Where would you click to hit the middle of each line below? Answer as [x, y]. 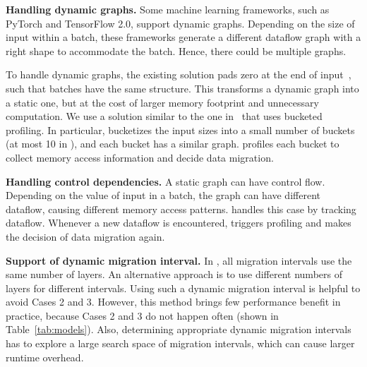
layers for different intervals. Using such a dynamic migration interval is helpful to [183, 288]
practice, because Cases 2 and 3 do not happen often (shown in [142, 315]
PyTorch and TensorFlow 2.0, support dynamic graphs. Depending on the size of [180, 23]
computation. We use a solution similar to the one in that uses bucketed [164, 116]
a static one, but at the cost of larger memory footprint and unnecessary [162, 102]
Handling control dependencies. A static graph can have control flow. [166, 181]
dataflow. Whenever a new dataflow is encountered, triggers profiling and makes [179, 223]
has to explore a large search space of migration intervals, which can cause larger [180, 343]
